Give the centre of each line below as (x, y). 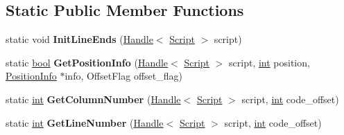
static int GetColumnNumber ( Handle (93, 99)
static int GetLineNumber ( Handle (85, 122)
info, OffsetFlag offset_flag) (123, 76)
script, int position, (269, 62)
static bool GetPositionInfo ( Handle (87, 62)
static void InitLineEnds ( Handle (79, 39)
